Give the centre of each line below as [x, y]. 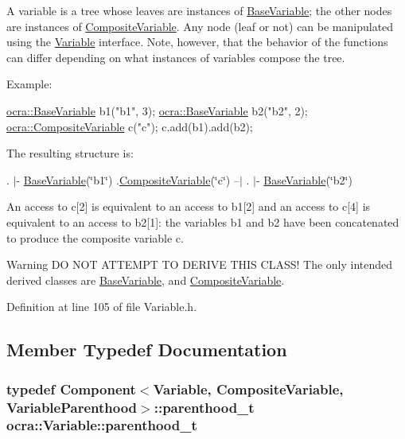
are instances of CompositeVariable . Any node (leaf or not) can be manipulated [200, 26]
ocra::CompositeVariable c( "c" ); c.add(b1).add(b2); [130, 126]
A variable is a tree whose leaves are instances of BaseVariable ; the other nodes [199, 10]
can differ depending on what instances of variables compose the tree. [176, 57]
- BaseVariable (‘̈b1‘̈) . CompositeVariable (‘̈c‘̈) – [128, 179]
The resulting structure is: [70, 153]
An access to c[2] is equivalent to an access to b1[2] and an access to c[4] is [189, 206]
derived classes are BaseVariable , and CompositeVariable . [146, 280]
